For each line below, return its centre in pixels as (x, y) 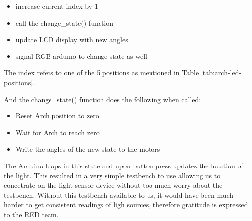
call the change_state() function (65, 23)
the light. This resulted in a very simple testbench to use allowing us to (112, 175)
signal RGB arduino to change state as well (81, 56)
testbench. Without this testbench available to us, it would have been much (119, 194)
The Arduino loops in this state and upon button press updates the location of (124, 165)
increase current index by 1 (57, 6)
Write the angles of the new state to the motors (88, 149)
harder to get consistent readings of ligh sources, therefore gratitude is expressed (126, 204)
